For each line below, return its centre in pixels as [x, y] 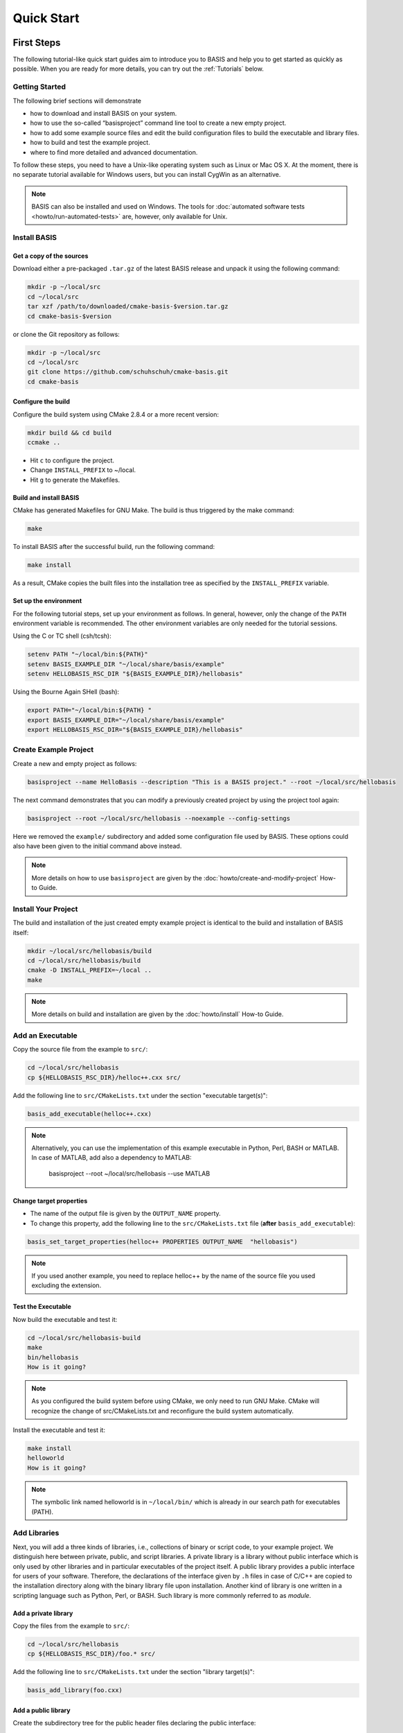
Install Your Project [45, 909]
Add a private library [43, 1613]
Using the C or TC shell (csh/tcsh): [62, 636]
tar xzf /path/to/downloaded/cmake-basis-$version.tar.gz [128, 306]
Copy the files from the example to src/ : [71, 1626]
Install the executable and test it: [59, 1430]
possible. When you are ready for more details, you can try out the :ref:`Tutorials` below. [138, 69]
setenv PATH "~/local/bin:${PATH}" [88, 654]
